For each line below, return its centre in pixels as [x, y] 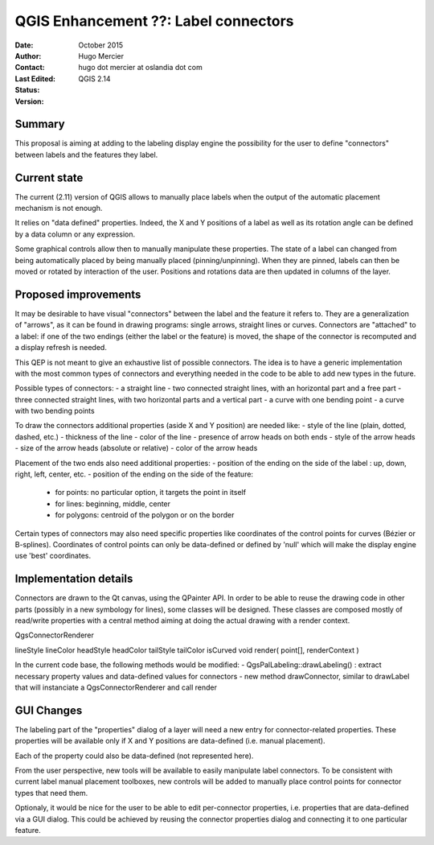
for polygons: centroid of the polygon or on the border [145, 515]
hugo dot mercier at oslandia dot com [140, 68]
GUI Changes [49, 710]
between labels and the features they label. [86, 155]
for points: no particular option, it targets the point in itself [151, 493]
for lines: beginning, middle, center [113, 504]
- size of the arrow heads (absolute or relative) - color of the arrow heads [136, 448]
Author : [28, 56]
